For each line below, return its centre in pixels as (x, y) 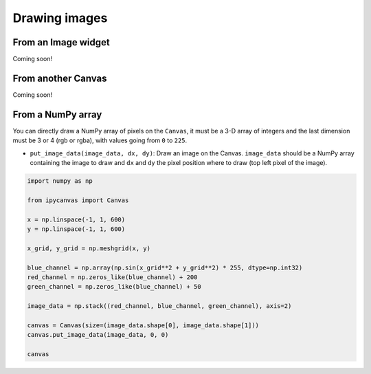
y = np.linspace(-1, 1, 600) (76, 229)
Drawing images (60, 18)
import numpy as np (60, 181)
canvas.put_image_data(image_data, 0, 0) (98, 335)
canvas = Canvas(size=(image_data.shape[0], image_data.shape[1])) (143, 325)
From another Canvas (60, 78)
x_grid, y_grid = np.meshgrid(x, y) (89, 248)
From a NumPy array (57, 114)
